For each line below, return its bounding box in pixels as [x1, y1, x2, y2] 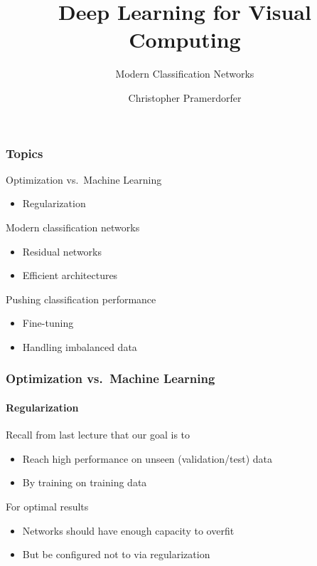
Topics [6, 144, 43, 162]
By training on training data [22, 475, 147, 490]
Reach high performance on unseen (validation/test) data [22, 451, 273, 466]
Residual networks [22, 243, 102, 258]
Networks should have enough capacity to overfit [22, 523, 235, 538]
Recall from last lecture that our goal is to [6, 427, 190, 442]
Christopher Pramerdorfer [128, 90, 242, 105]
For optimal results [6, 498, 89, 513]
